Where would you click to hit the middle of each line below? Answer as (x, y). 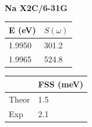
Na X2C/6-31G (36, 7)
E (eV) (22, 29)
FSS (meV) (61, 84)
